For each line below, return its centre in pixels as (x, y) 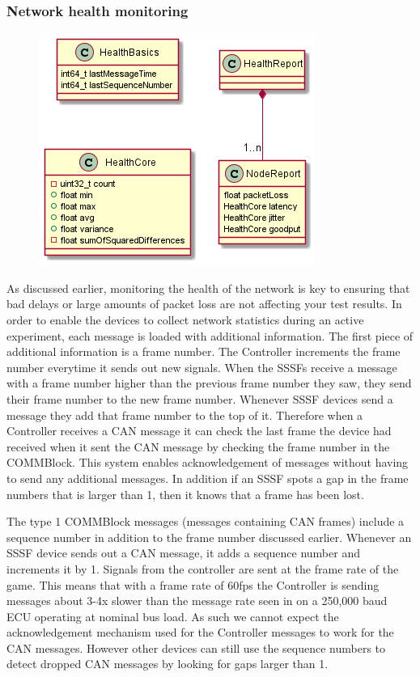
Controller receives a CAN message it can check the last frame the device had (199, 431)
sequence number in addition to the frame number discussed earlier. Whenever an (209, 537)
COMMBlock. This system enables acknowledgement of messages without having (208, 462)
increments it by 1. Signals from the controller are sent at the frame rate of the (203, 568)
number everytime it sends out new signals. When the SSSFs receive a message (202, 367)
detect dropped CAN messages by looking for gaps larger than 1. (168, 664)
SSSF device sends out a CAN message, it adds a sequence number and (183, 553)
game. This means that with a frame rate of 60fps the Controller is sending (193, 584)
